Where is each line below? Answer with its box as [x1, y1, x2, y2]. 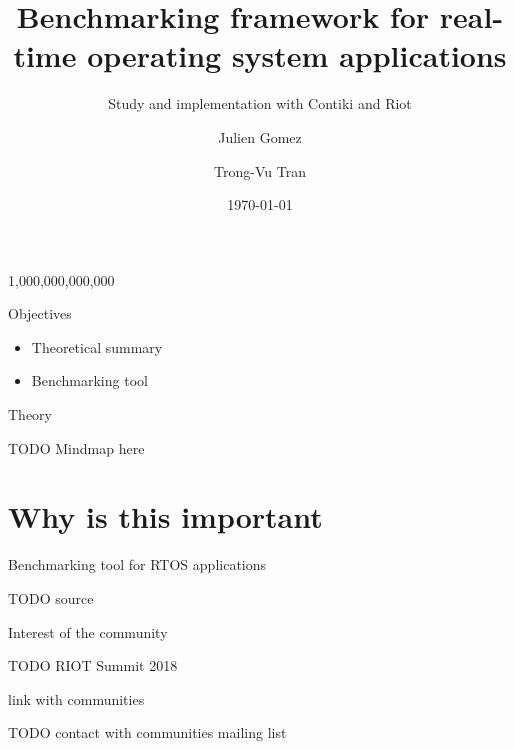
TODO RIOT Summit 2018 [8, 655, 178, 676]
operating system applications [87, 35, 507, 76]
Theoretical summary [31, 336, 163, 357]
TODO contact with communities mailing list [8, 722, 287, 743]
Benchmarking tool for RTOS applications [8, 554, 267, 575]
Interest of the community [8, 621, 168, 642]
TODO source [8, 587, 94, 608]
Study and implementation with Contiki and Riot [108, 93, 412, 114]
